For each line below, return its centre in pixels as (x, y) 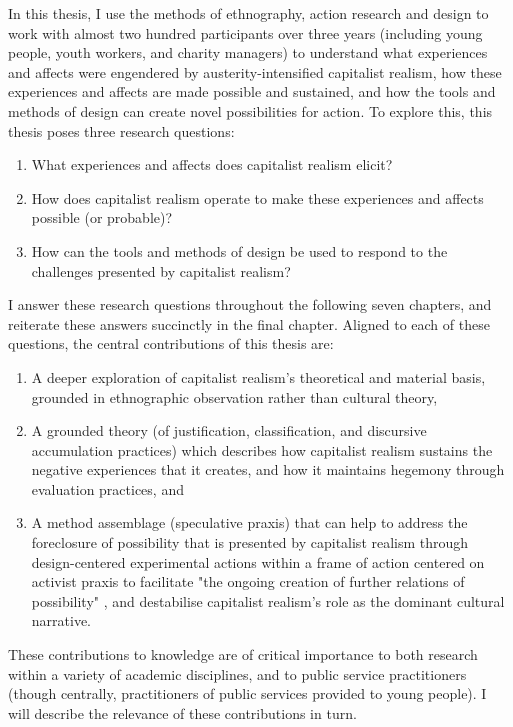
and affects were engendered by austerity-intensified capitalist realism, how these (255, 71)
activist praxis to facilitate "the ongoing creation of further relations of (248, 581)
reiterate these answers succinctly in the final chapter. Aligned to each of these (249, 323)
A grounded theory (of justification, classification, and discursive (229, 430)
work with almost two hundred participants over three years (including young (245, 32)
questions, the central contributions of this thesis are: (171, 343)
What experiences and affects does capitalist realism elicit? (212, 164)
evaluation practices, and (107, 488)
